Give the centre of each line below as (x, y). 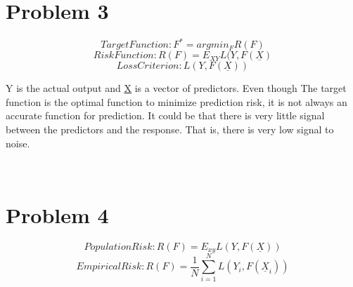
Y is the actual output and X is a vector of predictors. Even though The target (176, 88)
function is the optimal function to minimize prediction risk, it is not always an (176, 101)
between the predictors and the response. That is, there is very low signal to (170, 129)
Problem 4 (57, 214)
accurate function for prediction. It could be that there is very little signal (165, 115)
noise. (18, 143)
